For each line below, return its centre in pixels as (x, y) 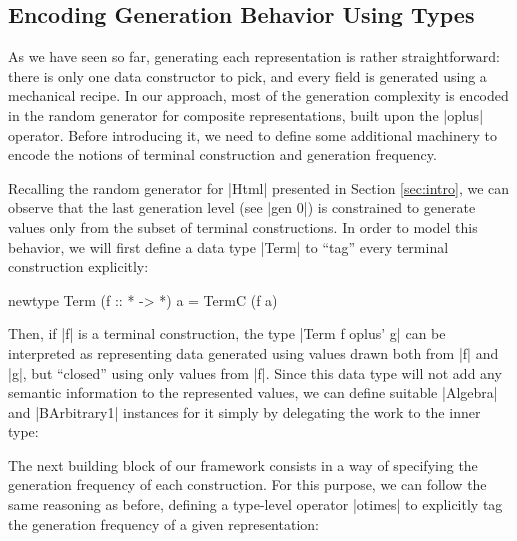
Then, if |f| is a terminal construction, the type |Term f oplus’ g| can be (227, 333)
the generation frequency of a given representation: (163, 523)
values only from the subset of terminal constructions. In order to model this (243, 226)
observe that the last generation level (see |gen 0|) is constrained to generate (242, 207)
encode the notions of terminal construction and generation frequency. (222, 154)
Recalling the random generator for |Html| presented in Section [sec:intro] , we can (259, 187)
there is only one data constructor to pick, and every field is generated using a (247, 75)
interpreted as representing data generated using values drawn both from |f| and (253, 352)
